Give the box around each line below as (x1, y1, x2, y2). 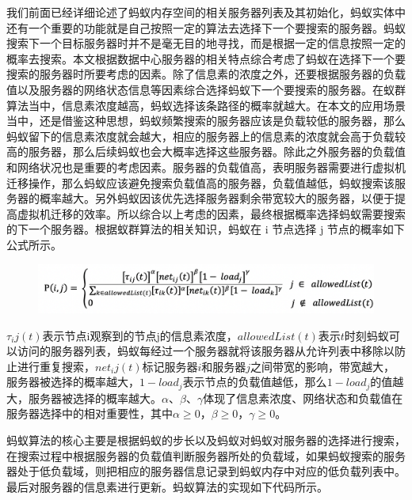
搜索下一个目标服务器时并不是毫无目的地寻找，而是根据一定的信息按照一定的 (6, 35, 406, 51)
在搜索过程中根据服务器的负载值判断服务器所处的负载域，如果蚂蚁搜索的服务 (6, 447, 406, 464)
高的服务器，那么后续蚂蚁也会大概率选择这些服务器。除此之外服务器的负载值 (6, 143, 406, 160)
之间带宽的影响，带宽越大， (250, 358, 395, 374)
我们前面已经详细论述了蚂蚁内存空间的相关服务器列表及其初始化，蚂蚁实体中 (6, 4, 406, 20)
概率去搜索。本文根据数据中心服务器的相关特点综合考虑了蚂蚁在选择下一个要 (6, 50, 406, 66)
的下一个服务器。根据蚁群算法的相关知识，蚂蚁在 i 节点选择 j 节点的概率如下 (6, 221, 405, 237)
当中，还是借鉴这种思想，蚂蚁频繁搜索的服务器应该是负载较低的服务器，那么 (6, 112, 406, 129)
